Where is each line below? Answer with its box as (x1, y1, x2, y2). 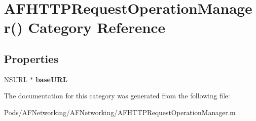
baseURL (36, 74, 68, 84)
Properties (4, 51, 59, 66)
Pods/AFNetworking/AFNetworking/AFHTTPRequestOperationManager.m (4, 107, 236, 117)
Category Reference (28, 17, 165, 37)
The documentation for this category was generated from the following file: (4, 91, 230, 101)
